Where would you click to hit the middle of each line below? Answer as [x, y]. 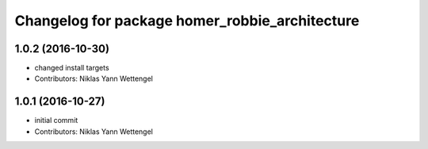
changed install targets [72, 68]
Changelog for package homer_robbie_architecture [187, 21]
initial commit [56, 120]
